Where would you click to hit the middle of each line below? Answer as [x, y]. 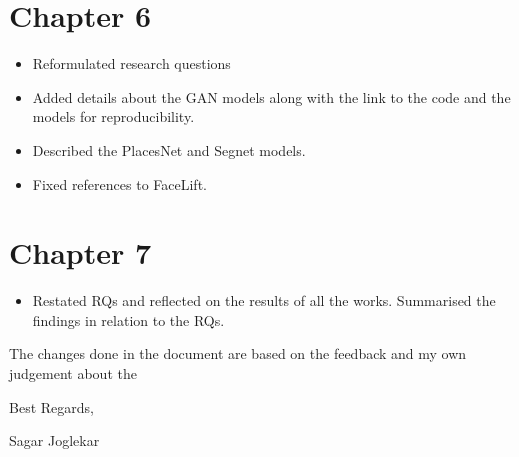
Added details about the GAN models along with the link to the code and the [271, 96]
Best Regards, [51, 406]
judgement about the [73, 373]
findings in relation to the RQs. [128, 319]
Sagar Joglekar [54, 440]
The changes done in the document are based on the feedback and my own [238, 353]
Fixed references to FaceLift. [119, 183]
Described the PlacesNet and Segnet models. [169, 149]
